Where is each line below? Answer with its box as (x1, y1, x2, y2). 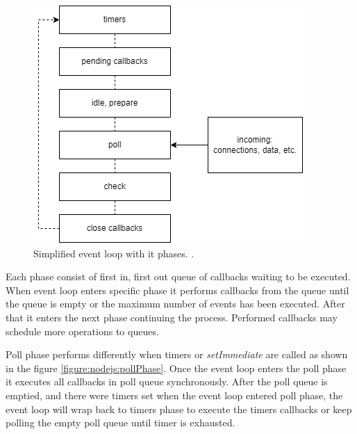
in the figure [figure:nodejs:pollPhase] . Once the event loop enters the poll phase (6, 360, 347, 375)
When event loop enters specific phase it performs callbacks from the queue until (6, 282, 349, 297)
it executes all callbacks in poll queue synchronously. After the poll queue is (6, 374, 328, 389)
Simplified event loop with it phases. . (33, 246, 194, 260)
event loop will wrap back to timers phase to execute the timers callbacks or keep (6, 401, 352, 416)
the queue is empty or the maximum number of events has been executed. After (6, 296, 345, 311)
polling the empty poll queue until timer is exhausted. (6, 415, 235, 430)
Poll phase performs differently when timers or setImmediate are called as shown (6, 347, 348, 362)
